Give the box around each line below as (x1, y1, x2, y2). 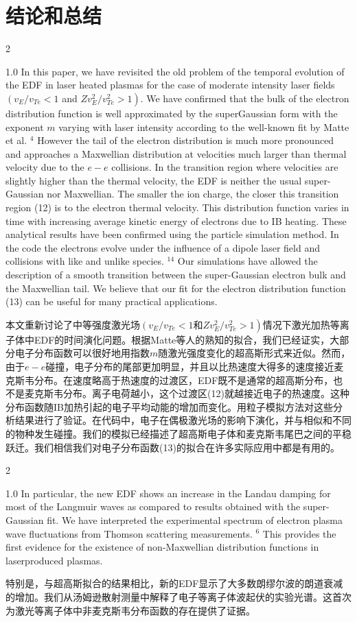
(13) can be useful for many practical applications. (5, 294, 218, 309)
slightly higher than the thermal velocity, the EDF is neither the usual (5, 173, 302, 187)
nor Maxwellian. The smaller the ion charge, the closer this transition (47, 187, 339, 201)
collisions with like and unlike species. (5, 254, 164, 268)
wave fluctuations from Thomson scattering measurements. (5, 526, 253, 540)
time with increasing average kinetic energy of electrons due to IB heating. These (5, 213, 347, 228)
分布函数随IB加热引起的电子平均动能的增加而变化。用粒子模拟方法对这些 (5, 399, 333, 414)
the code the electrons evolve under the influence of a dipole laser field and (5, 240, 320, 254)
